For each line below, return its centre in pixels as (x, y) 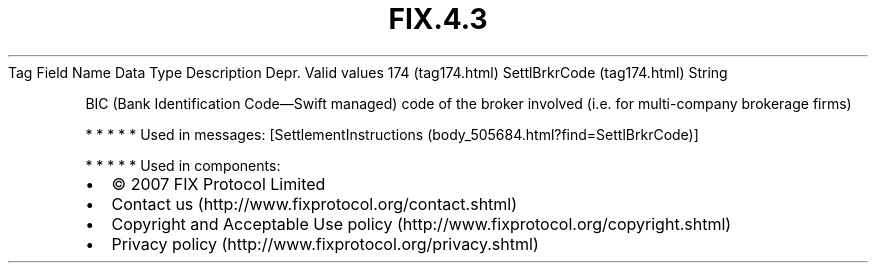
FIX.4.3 (438, 19)
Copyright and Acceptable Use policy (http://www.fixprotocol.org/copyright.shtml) (421, 223)
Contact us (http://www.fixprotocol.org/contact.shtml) (314, 203)
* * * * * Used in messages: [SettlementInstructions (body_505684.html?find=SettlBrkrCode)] (392, 134)
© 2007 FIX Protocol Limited (218, 183)
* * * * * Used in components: (183, 165)
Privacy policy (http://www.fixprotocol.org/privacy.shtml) (325, 243)
